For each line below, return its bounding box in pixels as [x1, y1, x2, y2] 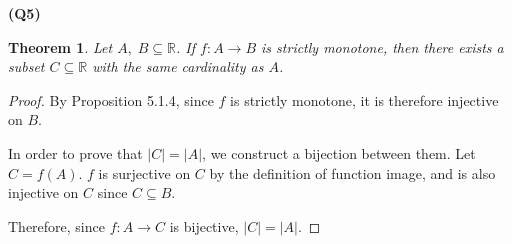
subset [8, 56, 45, 77]
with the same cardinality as [92, 56, 264, 77]
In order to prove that [8, 142, 143, 163]
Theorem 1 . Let [8, 36, 113, 57]
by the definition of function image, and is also [209, 162, 496, 183]
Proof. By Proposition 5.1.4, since [8, 89, 214, 110]
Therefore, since [8, 215, 105, 236]
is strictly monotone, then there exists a [261, 36, 504, 57]
